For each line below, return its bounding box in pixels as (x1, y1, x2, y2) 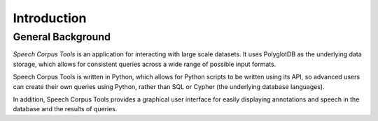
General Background (13, 31, 111, 43)
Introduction (13, 10, 87, 26)
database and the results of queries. (13, 105, 118, 113)
